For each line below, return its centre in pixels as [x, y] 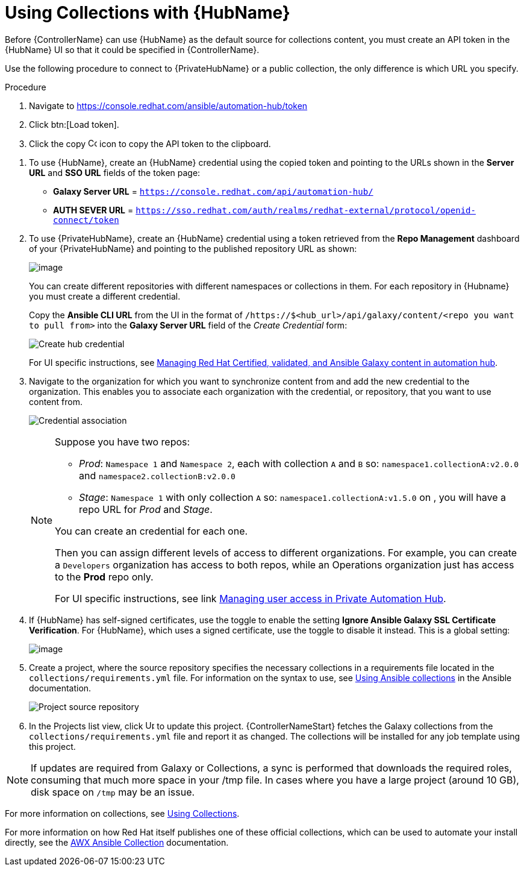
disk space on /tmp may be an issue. [113, 792]
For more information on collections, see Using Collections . [122, 813]
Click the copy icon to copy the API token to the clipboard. [150, 143]
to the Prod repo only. [104, 577]
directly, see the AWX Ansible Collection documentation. [117, 842]
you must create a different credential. [105, 296]
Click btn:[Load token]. [74, 124]
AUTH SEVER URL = [93, 210]
